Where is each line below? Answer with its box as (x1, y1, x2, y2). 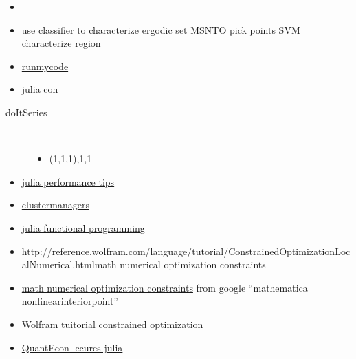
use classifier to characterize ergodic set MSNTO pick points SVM (21, 22, 300, 36)
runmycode (21, 58, 69, 73)
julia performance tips (21, 174, 115, 188)
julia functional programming (21, 220, 145, 235)
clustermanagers (21, 197, 90, 212)
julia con (21, 82, 58, 96)
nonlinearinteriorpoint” (21, 294, 118, 308)
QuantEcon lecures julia (21, 340, 123, 354)
